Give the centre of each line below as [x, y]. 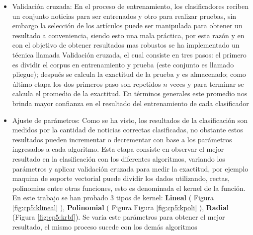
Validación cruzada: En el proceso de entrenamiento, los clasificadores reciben [130, 6]
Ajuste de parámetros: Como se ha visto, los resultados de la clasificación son [130, 120]
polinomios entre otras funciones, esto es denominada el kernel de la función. [129, 188]
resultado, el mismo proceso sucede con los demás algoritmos [105, 227]
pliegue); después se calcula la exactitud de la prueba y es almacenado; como [129, 74]
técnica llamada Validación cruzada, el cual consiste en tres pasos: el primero [129, 54]
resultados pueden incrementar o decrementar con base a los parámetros [122, 139]
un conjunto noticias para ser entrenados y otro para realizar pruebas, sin [124, 16]
